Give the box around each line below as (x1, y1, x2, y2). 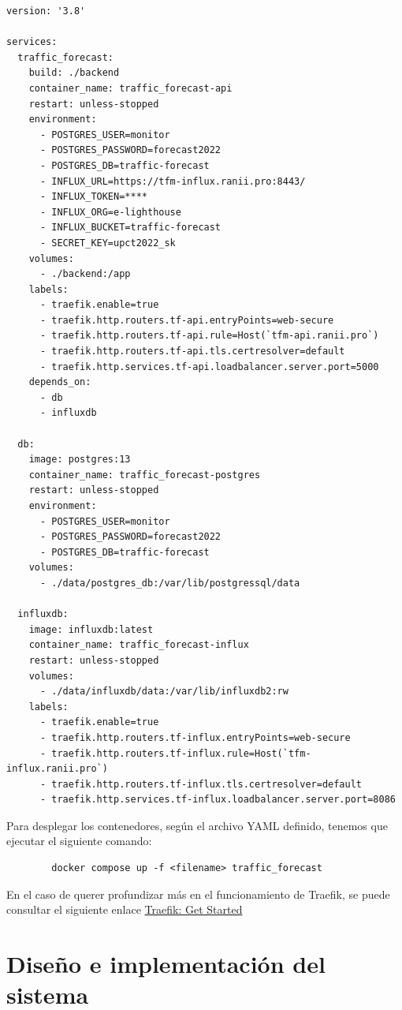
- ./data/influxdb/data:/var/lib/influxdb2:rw (39, 686, 288, 698)
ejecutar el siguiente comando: (6, 832, 152, 849)
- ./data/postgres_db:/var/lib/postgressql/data (39, 577, 300, 589)
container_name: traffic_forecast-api (28, 82, 233, 94)
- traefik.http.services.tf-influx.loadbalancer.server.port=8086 (39, 794, 396, 806)
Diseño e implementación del (6, 948, 326, 980)
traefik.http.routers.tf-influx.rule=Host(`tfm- (51, 747, 311, 759)
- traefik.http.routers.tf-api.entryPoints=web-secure (39, 314, 334, 326)
